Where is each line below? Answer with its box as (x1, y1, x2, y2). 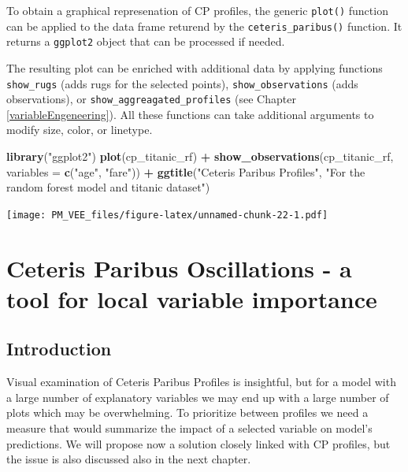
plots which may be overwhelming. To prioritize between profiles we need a (6, 404, 369, 421)
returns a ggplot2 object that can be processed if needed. (6, 33, 285, 50)
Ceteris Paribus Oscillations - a (6, 251, 352, 284)
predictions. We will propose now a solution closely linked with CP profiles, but (6, 435, 391, 452)
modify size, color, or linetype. (6, 121, 153, 138)
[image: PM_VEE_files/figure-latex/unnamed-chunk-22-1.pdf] (6, 209, 328, 221)
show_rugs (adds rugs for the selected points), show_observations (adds (6, 75, 358, 91)
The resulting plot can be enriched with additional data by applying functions (6, 59, 383, 76)
